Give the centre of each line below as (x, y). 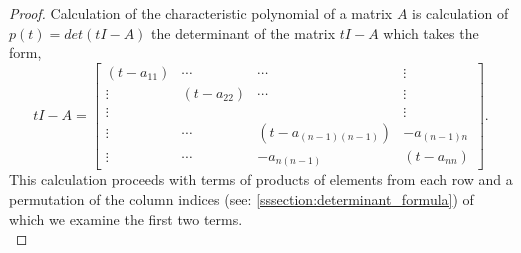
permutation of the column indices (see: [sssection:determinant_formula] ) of (241, 199)
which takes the (431, 32)
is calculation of (460, 13)
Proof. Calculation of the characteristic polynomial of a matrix (201, 13)
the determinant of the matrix (243, 32)
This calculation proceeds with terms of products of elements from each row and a (261, 179)
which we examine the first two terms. (126, 218)
